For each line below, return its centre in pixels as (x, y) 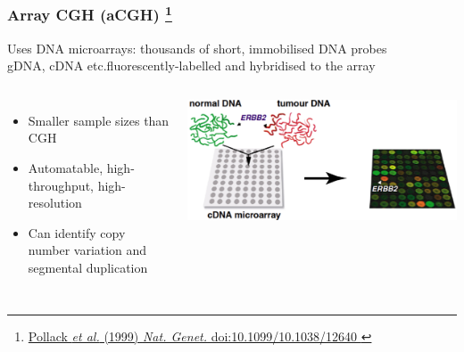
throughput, (61, 185)
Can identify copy (77, 232)
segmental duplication (88, 268)
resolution (55, 203)
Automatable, (66, 168)
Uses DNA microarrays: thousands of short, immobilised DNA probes (197, 48)
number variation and (87, 250)
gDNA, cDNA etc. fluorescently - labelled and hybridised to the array (191, 65)
